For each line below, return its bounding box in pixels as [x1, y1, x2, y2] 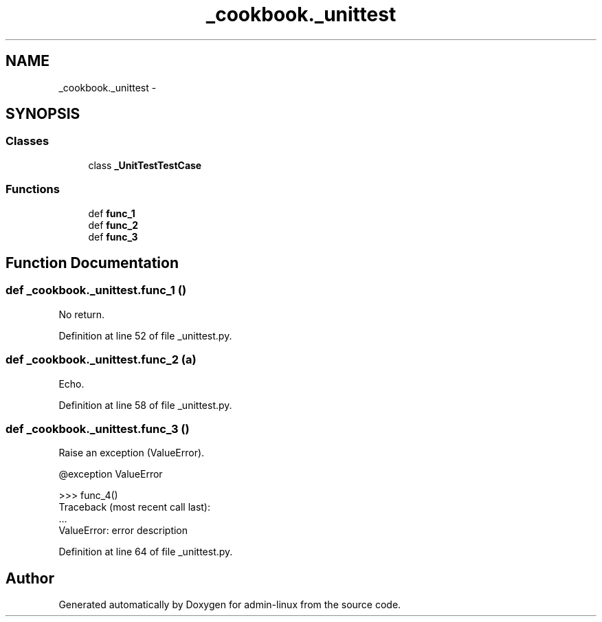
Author [5, 569, 54, 587]
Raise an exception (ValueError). [58, 447, 205, 459]
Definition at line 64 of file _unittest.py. [58, 546, 233, 558]
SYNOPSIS [5, 105, 80, 123]
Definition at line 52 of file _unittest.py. [58, 329, 232, 342]
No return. [58, 308, 105, 320]
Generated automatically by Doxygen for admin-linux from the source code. [58, 599, 401, 611]
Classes [5, 134, 49, 148]
